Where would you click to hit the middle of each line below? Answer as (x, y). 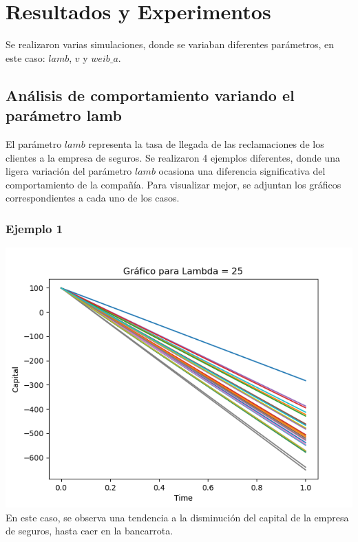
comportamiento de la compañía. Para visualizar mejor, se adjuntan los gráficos (173, 184)
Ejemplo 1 (34, 228)
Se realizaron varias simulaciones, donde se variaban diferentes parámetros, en (170, 44)
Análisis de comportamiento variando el (150, 95)
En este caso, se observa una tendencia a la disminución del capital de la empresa (177, 517)
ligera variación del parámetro (69, 171)
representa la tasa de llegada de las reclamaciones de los (206, 143)
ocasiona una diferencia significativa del (242, 171)
